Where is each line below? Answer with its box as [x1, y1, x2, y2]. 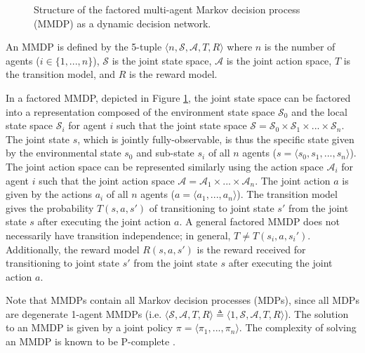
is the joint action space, [226, 53, 332, 67]
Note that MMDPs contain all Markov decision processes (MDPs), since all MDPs [6, 293, 359, 307]
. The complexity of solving [239, 320, 357, 335]
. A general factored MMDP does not [179, 214, 340, 229]
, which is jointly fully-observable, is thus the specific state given [77, 131, 354, 146]
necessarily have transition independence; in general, [6, 227, 231, 242]
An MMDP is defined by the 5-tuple [6, 39, 162, 54]
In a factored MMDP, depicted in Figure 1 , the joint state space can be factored [6, 90, 351, 105]
